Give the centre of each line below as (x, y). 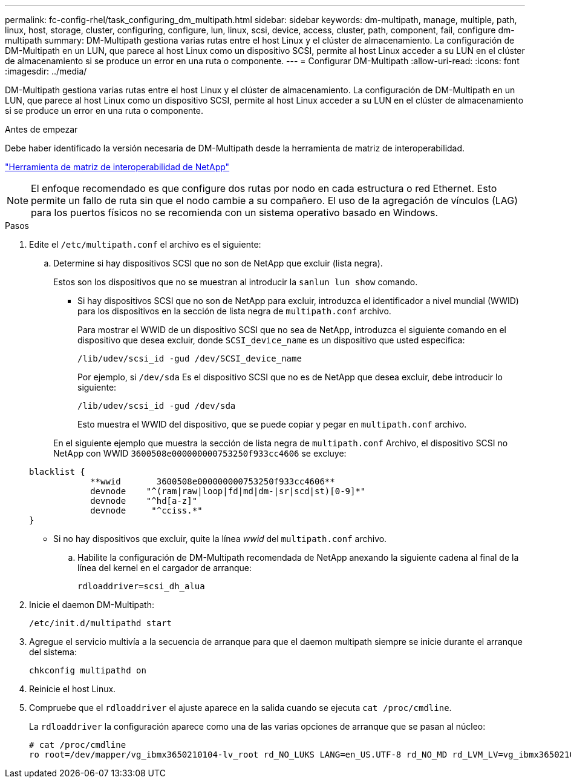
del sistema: (53, 652)
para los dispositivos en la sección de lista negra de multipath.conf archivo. (234, 311)
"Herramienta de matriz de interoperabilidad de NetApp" (117, 167)
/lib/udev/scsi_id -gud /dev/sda (157, 406)
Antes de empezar (41, 129)
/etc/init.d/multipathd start (101, 623)
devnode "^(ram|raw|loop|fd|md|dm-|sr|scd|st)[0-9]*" (228, 491)
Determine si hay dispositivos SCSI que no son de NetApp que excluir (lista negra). (218, 263)
